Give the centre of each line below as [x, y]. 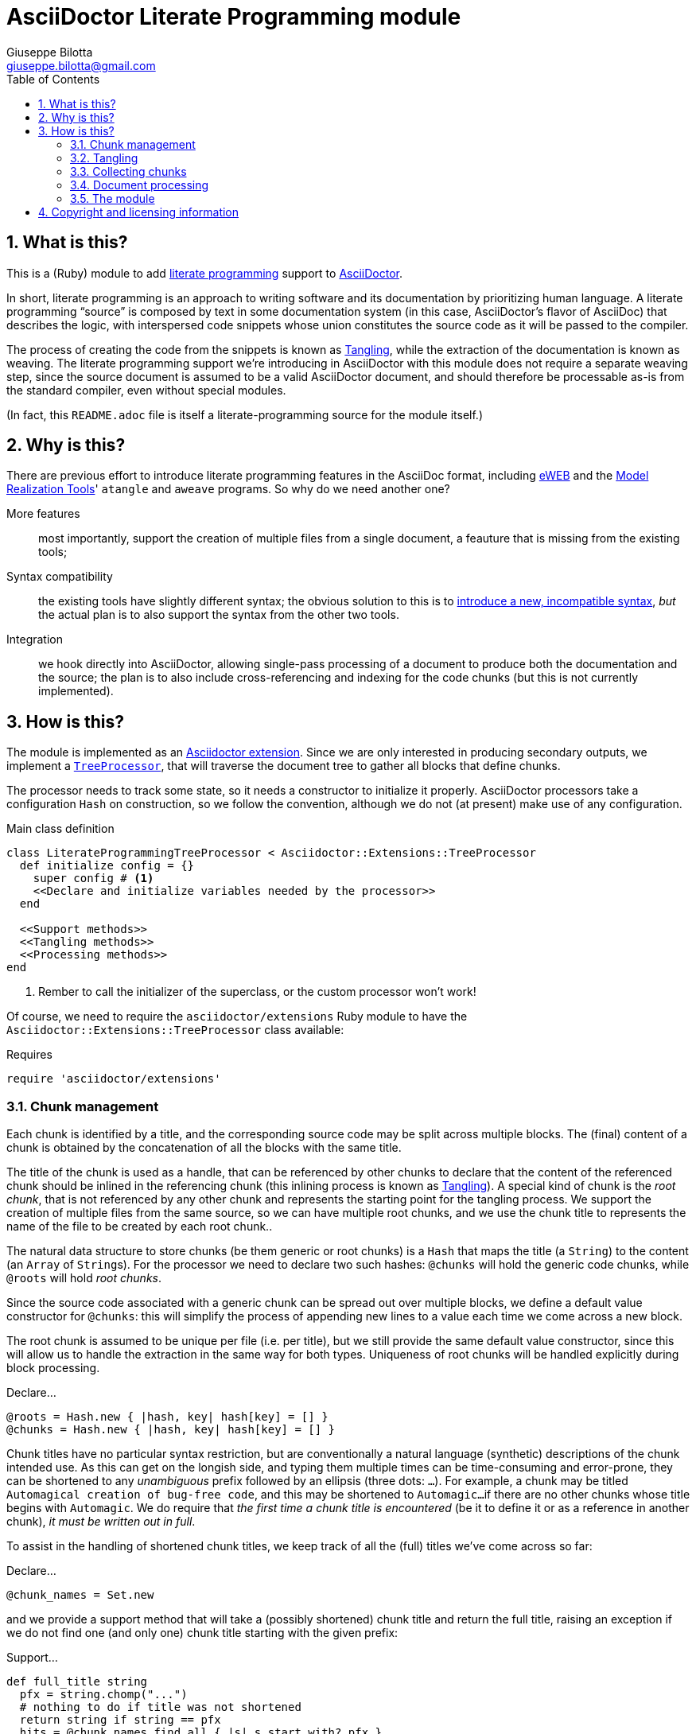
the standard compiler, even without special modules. [146, 390]
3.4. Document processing [140, 185]
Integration [35, 640]
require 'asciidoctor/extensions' [114, 1079]
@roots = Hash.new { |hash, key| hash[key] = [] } [167, 1417]
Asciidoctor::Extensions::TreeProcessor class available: [175, 1030]
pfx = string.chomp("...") [103, 1695]
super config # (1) [93, 879]
